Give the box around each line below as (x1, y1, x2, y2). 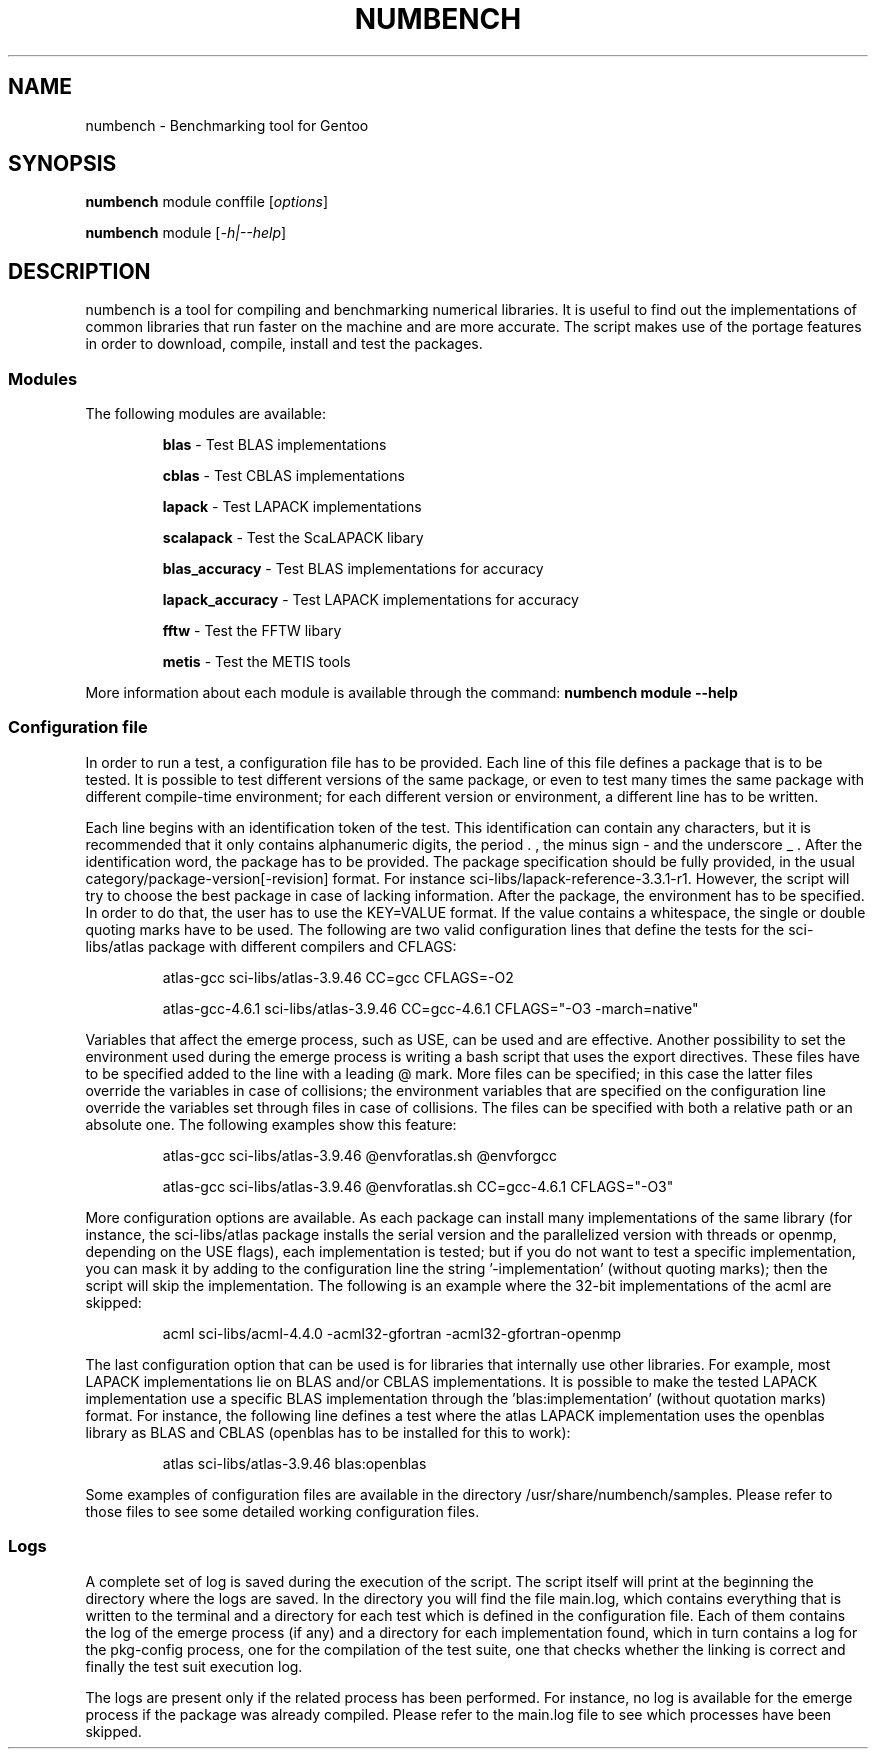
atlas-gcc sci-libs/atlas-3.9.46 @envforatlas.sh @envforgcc (162, 1146, 558, 1164)
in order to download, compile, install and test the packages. (85, 335, 483, 353)
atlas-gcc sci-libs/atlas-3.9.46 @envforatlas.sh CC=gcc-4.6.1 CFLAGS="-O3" (162, 1177, 674, 1195)
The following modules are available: (85, 405, 327, 423)
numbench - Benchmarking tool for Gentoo (85, 116, 369, 134)
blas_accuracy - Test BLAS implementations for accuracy (162, 560, 544, 578)
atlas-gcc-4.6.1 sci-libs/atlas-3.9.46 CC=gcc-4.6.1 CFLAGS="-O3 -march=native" (162, 999, 699, 1017)
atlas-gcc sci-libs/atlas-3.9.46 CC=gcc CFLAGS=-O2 (162, 968, 514, 986)
